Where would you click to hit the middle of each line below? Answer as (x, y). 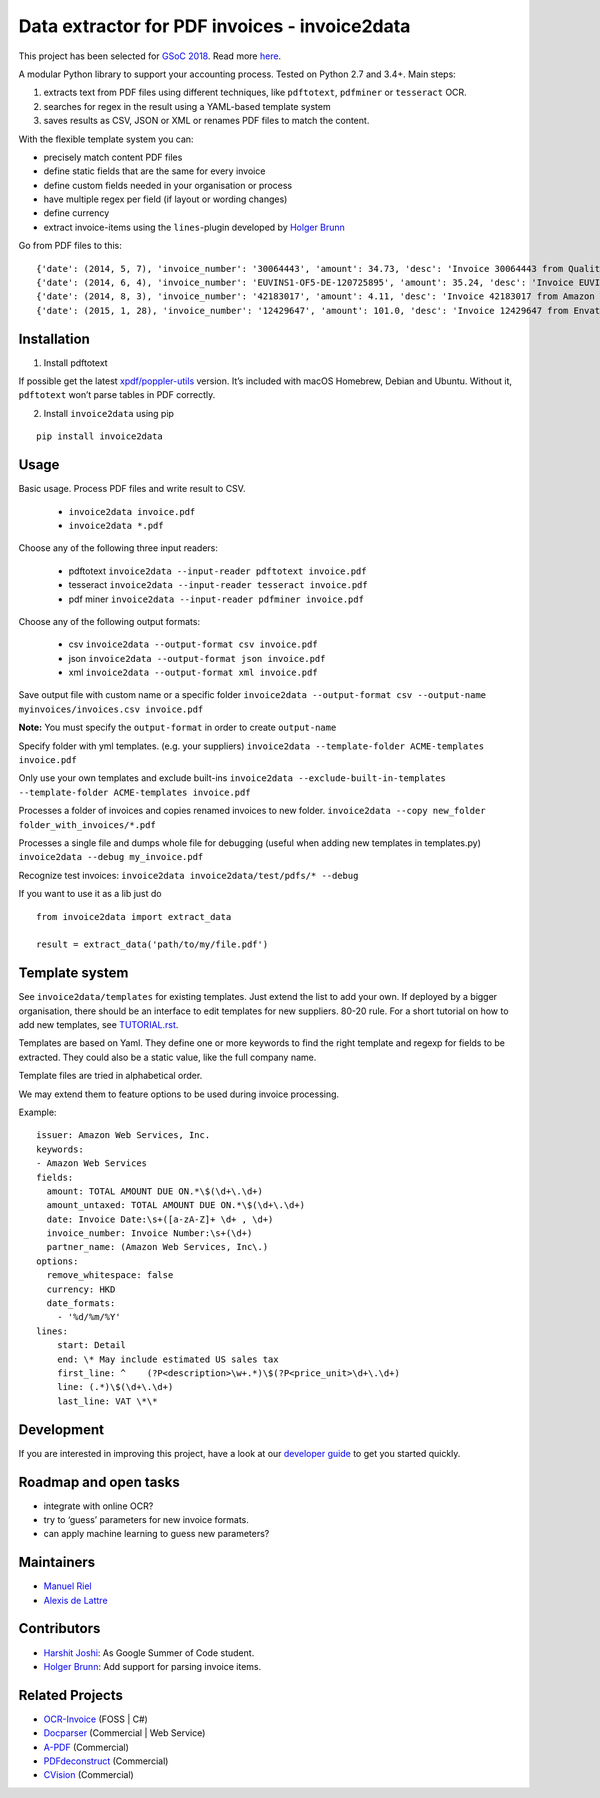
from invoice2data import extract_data (134, 916)
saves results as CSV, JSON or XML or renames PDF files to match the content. (206, 121)
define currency (76, 213)
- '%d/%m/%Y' (88, 1317)
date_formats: (81, 1303)
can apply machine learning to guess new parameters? (156, 1534)
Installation (54, 338)
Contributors (59, 1628)
